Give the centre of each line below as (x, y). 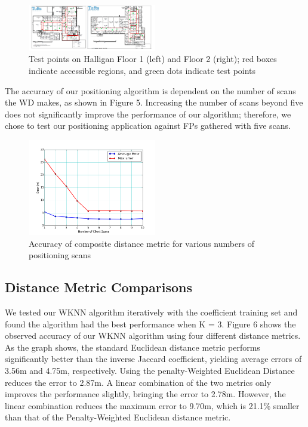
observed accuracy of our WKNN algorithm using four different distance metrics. (153, 335)
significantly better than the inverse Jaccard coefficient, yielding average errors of (153, 359)
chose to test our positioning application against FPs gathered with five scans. (148, 126)
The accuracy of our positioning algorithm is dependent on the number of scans (150, 90)
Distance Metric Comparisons (98, 287)
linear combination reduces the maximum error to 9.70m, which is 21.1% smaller (152, 405)
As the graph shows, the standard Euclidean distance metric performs (133, 347)
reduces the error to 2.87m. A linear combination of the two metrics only (138, 382)
